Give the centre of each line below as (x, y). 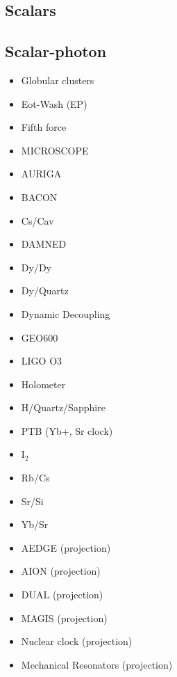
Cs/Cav (37, 220)
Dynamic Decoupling (66, 313)
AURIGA (41, 174)
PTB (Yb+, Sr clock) (67, 430)
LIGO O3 (42, 361)
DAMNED (44, 244)
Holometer (43, 384)
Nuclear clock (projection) (77, 641)
